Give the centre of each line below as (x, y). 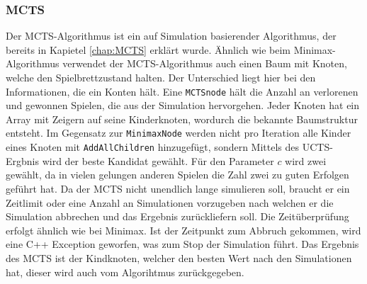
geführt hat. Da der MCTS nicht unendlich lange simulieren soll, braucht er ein (178, 188)
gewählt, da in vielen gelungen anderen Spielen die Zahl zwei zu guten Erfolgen (177, 175)
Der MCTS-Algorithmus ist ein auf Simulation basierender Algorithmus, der (171, 36)
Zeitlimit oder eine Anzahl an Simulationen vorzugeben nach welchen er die (170, 202)
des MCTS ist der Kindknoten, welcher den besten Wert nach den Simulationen (179, 257)
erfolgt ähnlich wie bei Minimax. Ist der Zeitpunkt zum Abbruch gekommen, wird (183, 230)
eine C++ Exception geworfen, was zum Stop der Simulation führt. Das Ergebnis (182, 244)
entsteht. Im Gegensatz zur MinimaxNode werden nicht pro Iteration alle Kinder (179, 133)
